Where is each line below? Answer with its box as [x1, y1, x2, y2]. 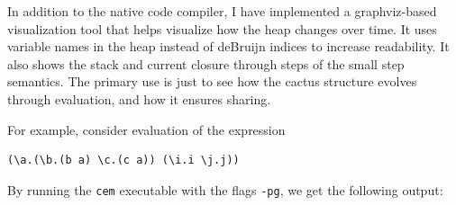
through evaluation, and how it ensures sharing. [7, 89, 271, 108]
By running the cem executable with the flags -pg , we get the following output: [7, 180, 443, 199]
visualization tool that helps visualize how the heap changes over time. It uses [7, 19, 437, 38]
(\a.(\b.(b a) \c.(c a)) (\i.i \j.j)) [7, 154, 240, 167]
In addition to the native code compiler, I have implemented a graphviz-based [7, 2, 437, 20]
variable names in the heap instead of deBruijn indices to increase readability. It [7, 37, 450, 56]
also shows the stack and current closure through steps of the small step [7, 54, 405, 73]
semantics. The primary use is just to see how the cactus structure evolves [7, 72, 417, 91]
